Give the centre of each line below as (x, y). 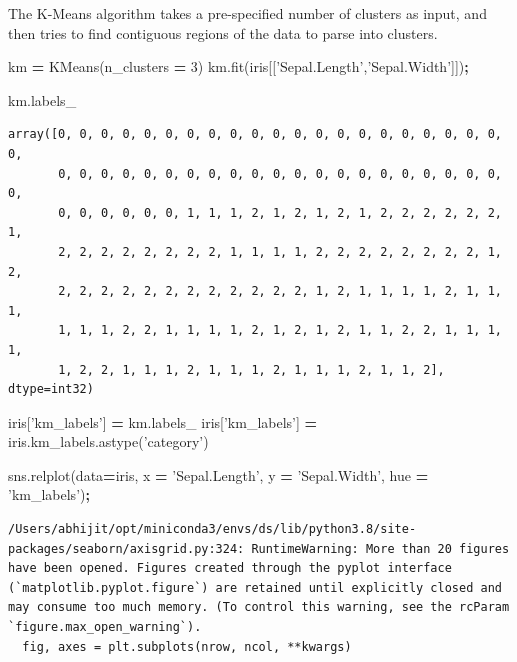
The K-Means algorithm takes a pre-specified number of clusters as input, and (247, 13)
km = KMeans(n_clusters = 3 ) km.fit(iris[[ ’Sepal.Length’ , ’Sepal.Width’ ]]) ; (238, 66)
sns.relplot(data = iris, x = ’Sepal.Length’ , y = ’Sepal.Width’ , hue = (218, 474)
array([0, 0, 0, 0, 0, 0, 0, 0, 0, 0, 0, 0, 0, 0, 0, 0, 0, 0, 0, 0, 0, (255, 134)
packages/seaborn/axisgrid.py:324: (126, 548)
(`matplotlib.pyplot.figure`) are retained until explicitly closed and (255, 587)
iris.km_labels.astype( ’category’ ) (108, 441)
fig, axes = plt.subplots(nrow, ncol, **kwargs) (187, 646)
